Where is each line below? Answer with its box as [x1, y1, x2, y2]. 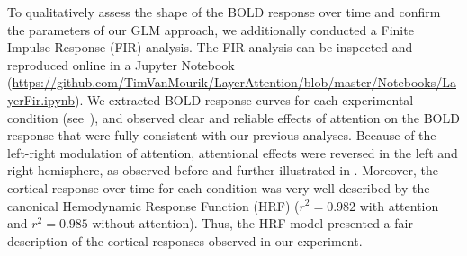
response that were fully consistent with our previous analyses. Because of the [7, 126, 436, 145]
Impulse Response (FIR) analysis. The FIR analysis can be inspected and [7, 38, 413, 57]
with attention [359, 196, 439, 215]
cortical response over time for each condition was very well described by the [7, 178, 430, 197]
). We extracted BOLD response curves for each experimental [74, 90, 414, 109]
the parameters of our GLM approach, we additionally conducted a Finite [7, 20, 414, 39]
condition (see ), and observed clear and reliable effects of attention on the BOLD [7, 108, 460, 127]
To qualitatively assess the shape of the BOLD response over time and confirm [7, 3, 441, 21]
